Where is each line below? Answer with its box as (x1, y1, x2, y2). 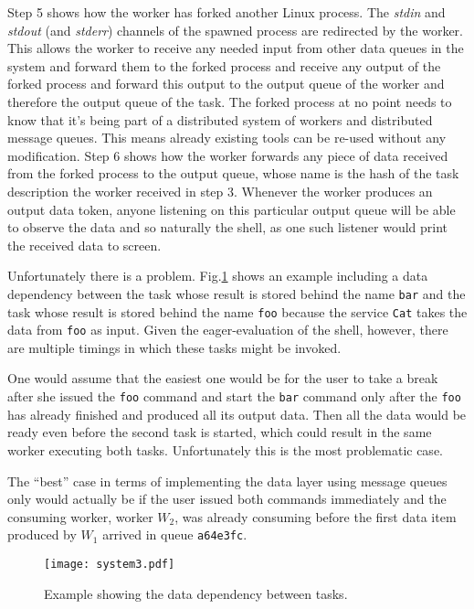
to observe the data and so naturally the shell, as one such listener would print (7, 218, 448, 237)
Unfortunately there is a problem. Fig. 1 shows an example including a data (7, 266, 428, 285)
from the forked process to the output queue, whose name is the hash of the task (7, 164, 459, 183)
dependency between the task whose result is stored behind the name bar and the (7, 283, 466, 303)
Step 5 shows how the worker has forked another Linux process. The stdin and (7, 3, 446, 21)
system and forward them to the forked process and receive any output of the (7, 56, 441, 75)
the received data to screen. (7, 235, 162, 254)
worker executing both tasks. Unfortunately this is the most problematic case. (7, 440, 443, 459)
